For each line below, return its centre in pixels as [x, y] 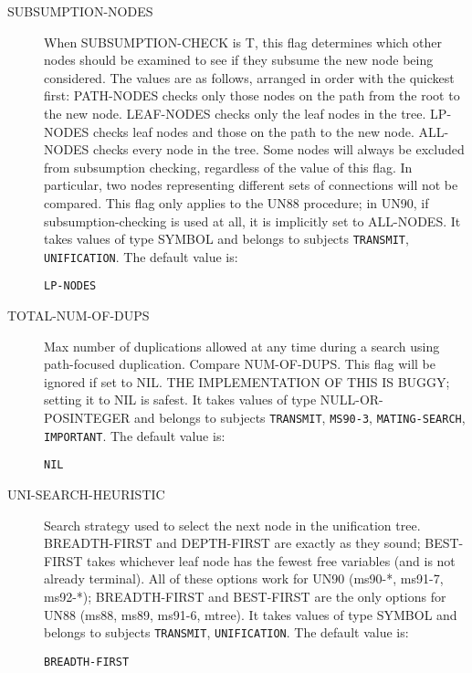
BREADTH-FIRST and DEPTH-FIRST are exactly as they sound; [232, 543]
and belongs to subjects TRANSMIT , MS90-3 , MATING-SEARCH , [299, 418]
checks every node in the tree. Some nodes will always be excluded [279, 149]
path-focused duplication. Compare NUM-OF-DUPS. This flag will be [240, 364]
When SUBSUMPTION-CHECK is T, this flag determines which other [243, 42]
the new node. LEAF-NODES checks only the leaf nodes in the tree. [235, 113]
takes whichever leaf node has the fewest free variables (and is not [271, 560]
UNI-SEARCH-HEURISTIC [86, 494]
